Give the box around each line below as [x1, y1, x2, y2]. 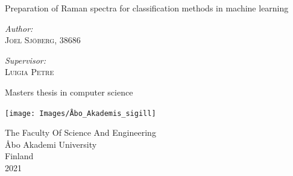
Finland [5, 150, 34, 162]
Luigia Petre [5, 65, 54, 78]
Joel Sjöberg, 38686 [5, 34, 81, 46]
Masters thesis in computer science [5, 85, 133, 98]
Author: [5, 22, 33, 34]
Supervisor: [5, 53, 46, 66]
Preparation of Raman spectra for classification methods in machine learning [5, 2, 289, 14]
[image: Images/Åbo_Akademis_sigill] [5, 109, 156, 118]
